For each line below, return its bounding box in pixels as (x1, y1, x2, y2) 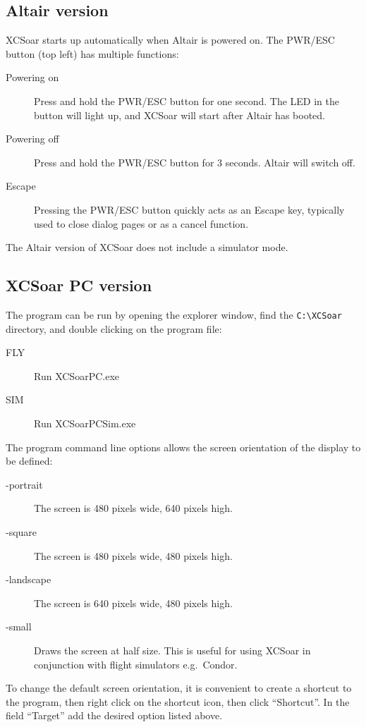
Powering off (6, 131, 59, 146)
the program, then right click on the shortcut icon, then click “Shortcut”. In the (6, 694, 350, 709)
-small (6, 619, 32, 634)
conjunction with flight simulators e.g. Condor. (34, 656, 238, 671)
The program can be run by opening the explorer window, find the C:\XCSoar (6, 307, 342, 322)
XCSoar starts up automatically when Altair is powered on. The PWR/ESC (6, 32, 335, 47)
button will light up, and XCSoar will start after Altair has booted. (34, 107, 325, 122)
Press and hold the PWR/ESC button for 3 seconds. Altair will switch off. (34, 154, 355, 169)
